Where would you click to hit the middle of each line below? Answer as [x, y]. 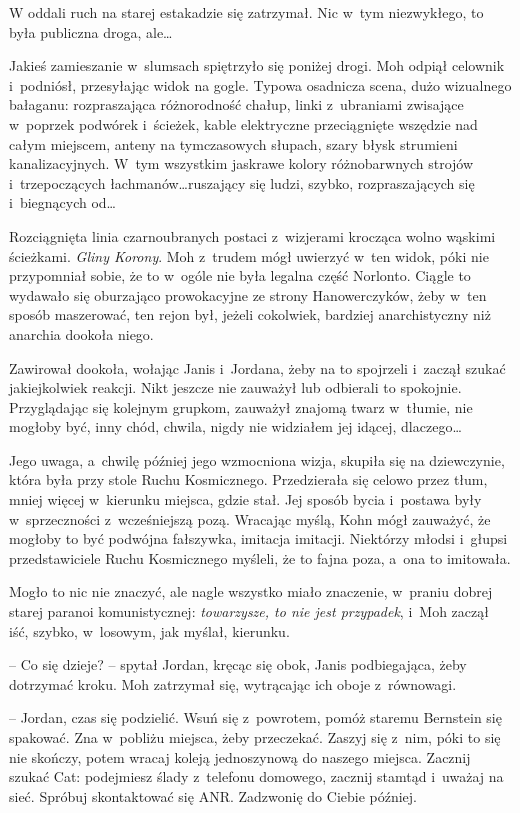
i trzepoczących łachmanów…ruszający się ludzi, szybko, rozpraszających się [242, 182]
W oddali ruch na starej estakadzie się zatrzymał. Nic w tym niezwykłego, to [246, 12]
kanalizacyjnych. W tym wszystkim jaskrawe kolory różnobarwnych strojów [241, 163]
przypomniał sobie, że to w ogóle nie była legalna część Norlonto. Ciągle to [240, 275]
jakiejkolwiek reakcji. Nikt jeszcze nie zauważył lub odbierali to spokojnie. [235, 387]
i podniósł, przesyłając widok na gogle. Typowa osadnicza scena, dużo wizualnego [260, 84]
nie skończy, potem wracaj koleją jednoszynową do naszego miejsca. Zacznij [240, 756]
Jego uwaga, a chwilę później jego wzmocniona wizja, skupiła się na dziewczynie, [257, 459]
